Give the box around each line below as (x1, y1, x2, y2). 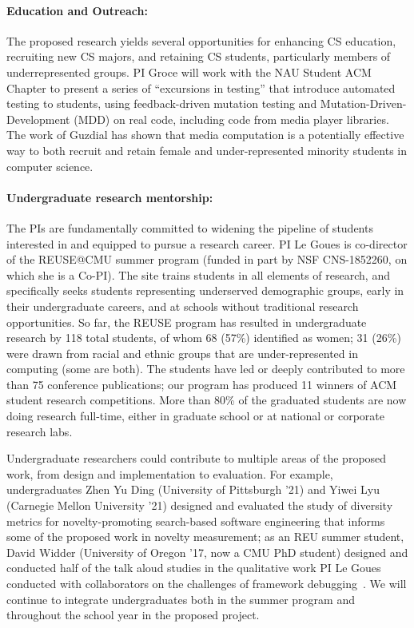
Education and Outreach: (6, 2, 148, 18)
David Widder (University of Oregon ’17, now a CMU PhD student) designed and (6, 543, 408, 560)
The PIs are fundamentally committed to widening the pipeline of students (6, 219, 373, 236)
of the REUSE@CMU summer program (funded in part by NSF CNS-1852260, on (6, 251, 408, 268)
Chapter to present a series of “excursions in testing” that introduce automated (6, 79, 396, 96)
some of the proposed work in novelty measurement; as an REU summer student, (6, 528, 404, 545)
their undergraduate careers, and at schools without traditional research (6, 297, 359, 314)
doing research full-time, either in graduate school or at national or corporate (6, 407, 384, 424)
